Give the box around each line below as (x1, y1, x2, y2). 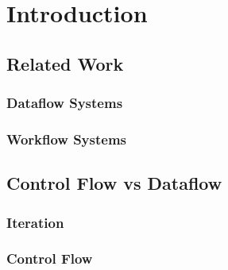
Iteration (6, 212, 64, 232)
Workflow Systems (6, 129, 127, 148)
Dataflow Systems (6, 93, 123, 113)
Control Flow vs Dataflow (6, 171, 222, 195)
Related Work (6, 51, 124, 75)
